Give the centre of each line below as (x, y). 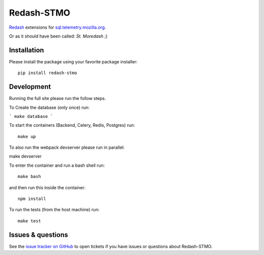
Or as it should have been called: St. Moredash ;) (58, 36)
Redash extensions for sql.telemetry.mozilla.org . (57, 27)
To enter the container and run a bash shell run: (57, 165)
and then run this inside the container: (47, 187)
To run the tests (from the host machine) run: (54, 210)
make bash (29, 177)
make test (29, 221)
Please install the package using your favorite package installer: (73, 61)
